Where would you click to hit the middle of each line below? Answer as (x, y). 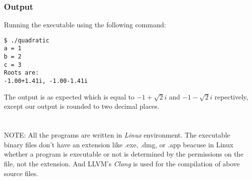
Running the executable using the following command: (85, 25)
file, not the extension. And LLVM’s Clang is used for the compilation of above (122, 163)
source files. (21, 173)
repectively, (232, 96)
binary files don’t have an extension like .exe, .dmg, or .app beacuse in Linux (119, 144)
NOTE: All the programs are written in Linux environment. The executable (117, 135)
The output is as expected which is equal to (69, 96)
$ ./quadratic (27, 40)
